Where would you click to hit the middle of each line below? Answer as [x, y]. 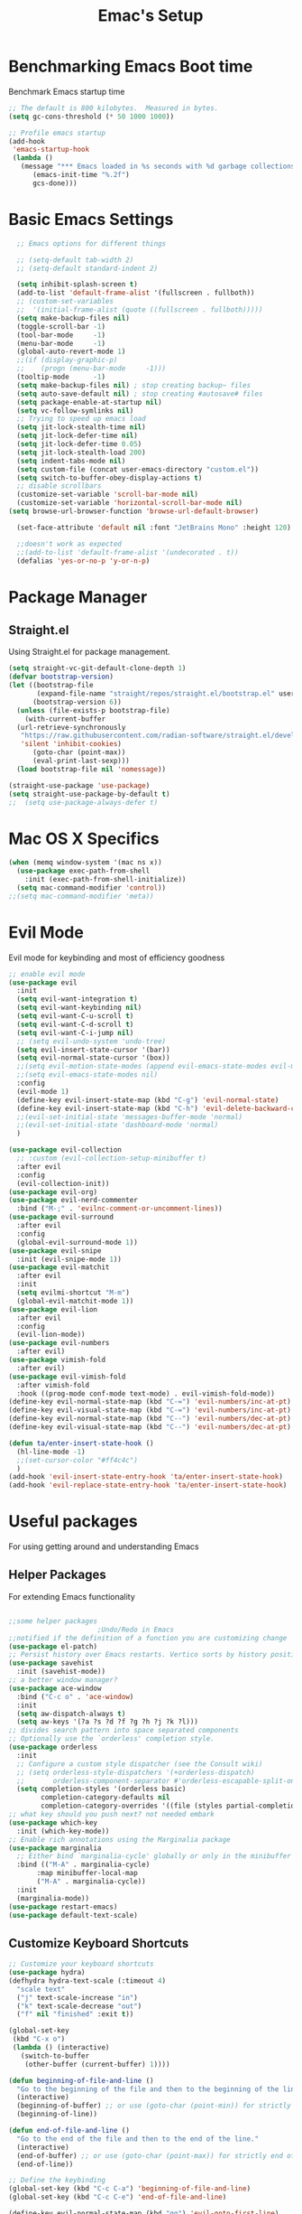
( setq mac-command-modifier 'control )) [92, 887]
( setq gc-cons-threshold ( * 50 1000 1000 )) [92, 117]
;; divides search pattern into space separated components [124, 1731]
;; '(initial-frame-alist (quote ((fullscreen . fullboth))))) [140, 310]
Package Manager [78, 597]
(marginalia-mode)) [53, 1898]
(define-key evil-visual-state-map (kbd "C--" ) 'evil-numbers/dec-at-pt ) [150, 1427]
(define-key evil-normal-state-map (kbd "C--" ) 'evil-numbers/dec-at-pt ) [150, 1419]
